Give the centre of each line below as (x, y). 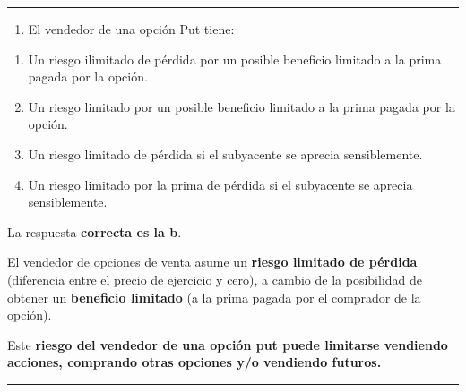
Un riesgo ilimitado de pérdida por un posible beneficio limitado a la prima (235, 59)
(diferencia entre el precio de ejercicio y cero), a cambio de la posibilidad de (215, 279)
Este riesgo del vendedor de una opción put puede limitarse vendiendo (228, 344)
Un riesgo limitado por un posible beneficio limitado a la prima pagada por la (242, 106)
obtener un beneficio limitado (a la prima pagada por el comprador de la (214, 297)
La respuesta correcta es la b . (95, 231)
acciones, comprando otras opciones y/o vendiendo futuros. (194, 362)
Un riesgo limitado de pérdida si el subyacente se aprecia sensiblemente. (225, 153)
